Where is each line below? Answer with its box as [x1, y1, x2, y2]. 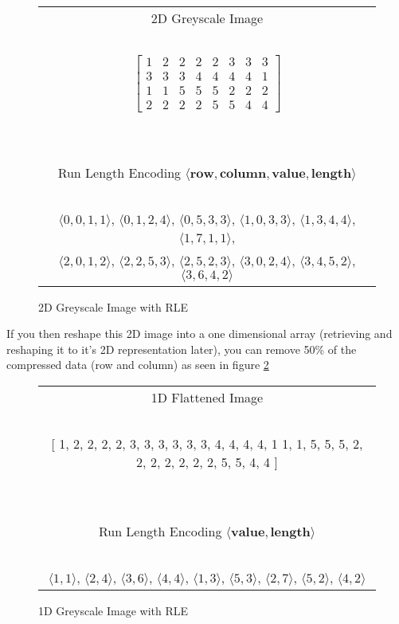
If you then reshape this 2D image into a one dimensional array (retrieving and [6, 325, 393, 342]
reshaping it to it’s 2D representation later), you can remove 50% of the [6, 340, 357, 357]
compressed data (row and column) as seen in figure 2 [6, 356, 269, 373]
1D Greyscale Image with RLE [38, 602, 189, 618]
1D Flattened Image [151, 387, 264, 406]
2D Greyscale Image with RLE [38, 298, 189, 315]
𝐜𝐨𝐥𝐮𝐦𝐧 [219, 167, 267, 180]
